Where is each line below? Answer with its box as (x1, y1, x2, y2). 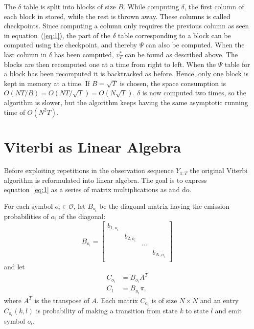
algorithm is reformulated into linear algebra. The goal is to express (4, 175, 207, 185)
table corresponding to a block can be (118, 30, 231, 40)
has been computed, (54, 49, 114, 59)
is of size (151, 295, 177, 305)
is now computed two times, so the (142, 88, 247, 98)
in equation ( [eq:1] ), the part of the (4, 30, 111, 40)
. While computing (123, 1, 179, 11)
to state (185, 305, 209, 315)
